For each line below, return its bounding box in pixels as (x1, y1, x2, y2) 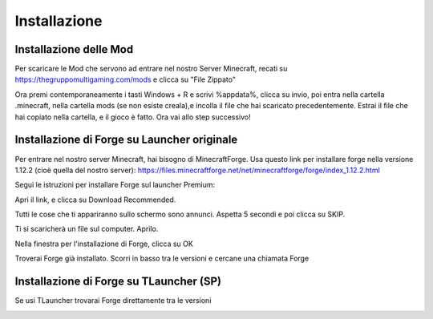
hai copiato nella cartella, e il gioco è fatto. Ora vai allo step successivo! (14, 112, 252, 122)
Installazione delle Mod (14, 42, 134, 56)
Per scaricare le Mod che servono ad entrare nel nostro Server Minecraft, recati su (14, 64, 288, 74)
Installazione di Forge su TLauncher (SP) (14, 275, 222, 289)
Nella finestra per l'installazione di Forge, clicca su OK (14, 239, 194, 248)
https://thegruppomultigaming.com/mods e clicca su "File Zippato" (14, 75, 237, 84)
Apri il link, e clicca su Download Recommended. (14, 195, 176, 204)
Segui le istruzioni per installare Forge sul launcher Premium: (14, 180, 216, 190)
